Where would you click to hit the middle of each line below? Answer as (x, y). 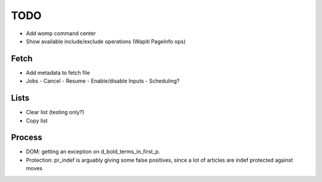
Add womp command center (61, 33)
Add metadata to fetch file (58, 73)
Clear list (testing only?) (55, 112)
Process (27, 138)
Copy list (37, 120)
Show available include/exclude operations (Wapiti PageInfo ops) (106, 41)
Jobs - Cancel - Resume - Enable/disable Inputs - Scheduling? (103, 81)
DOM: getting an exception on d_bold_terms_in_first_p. (93, 152)
